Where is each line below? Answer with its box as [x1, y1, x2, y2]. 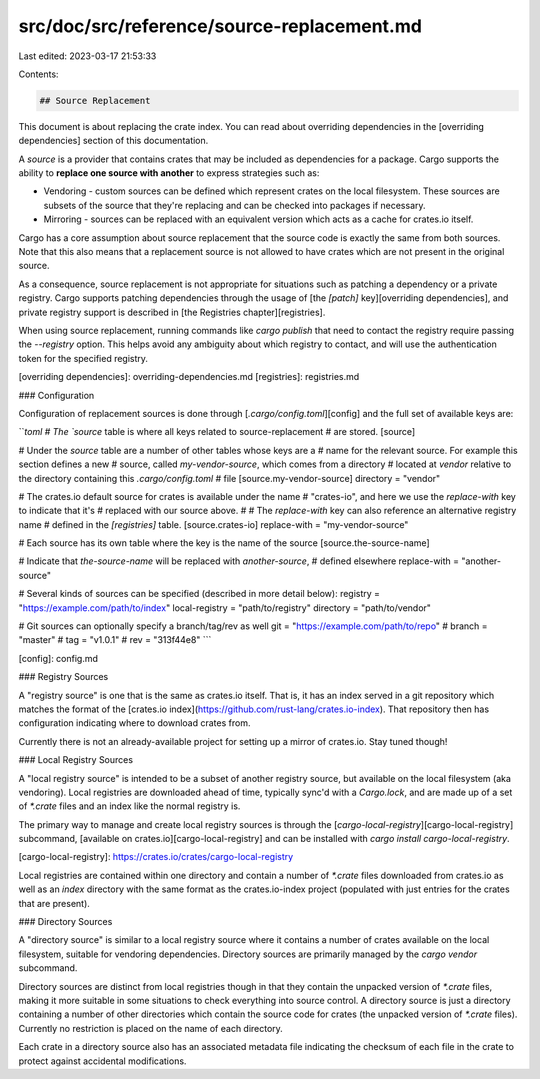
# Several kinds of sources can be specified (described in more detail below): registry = [18, 588, 380, 600]
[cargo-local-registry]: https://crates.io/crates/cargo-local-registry [18, 851, 294, 863]
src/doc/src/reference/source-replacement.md [18, 15, 422, 37]
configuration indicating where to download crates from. [18, 717, 251, 729]
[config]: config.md [18, 652, 99, 664]
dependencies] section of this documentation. [18, 135, 209, 147]
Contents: [18, 68, 59, 80]
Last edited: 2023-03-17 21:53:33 [18, 50, 157, 62]
